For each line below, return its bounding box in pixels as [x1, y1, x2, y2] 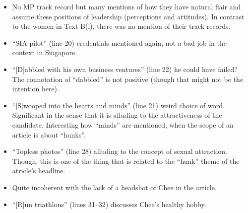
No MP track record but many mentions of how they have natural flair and [12, 1, 241, 11]
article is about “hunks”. [12, 129, 86, 140]
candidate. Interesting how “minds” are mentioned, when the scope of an [12, 119, 234, 130]
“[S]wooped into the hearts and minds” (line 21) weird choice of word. [12, 100, 225, 110]
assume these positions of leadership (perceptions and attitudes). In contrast [12, 11, 245, 21]
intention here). [12, 83, 59, 94]
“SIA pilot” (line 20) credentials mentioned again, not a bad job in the [12, 37, 227, 48]
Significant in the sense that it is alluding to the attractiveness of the [12, 110, 222, 120]
